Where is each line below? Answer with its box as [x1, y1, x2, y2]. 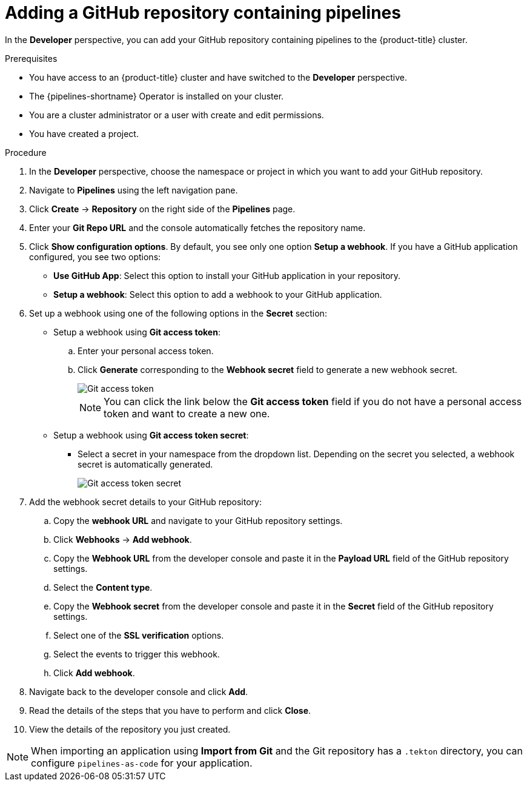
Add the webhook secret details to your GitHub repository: [29, 496, 262, 507]
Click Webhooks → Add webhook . [53, 534, 192, 545]
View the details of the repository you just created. [29, 724, 231, 734]
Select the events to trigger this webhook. [53, 648, 220, 659]
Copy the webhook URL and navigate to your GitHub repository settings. [53, 515, 343, 526]
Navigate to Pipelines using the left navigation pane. [29, 184, 238, 195]
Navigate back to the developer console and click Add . [29, 686, 248, 697]
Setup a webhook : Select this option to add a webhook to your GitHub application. [53, 289, 382, 300]
